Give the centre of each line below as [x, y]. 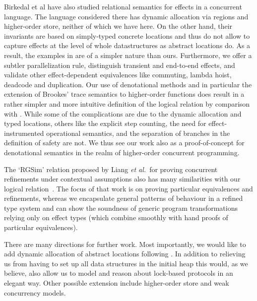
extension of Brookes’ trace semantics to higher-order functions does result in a [124, 94]
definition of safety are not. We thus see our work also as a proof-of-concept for [124, 143]
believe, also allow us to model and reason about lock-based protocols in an [119, 273]
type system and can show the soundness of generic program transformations [121, 208]
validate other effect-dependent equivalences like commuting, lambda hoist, [118, 75]
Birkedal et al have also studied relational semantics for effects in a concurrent [123, 6]
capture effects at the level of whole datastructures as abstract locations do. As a [127, 45]
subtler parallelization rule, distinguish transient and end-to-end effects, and [120, 65]
